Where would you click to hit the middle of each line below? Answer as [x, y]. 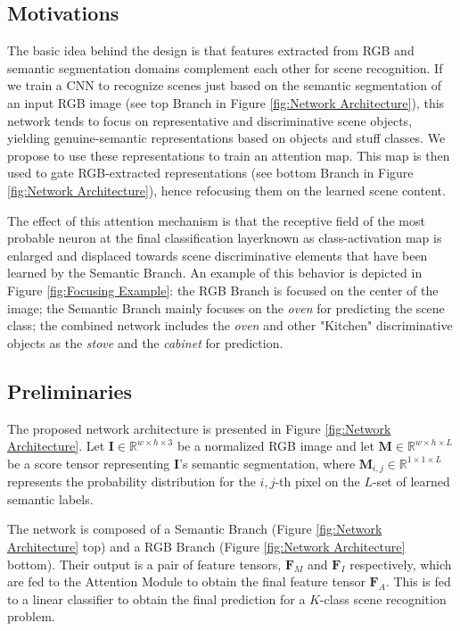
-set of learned [411, 482]
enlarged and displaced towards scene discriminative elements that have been [218, 255]
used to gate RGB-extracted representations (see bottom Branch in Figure [210, 173]
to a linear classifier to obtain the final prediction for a [156, 598]
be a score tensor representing [89, 463]
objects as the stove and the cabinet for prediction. [145, 342]
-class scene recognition [383, 598]
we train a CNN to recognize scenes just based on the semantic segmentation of [224, 85]
